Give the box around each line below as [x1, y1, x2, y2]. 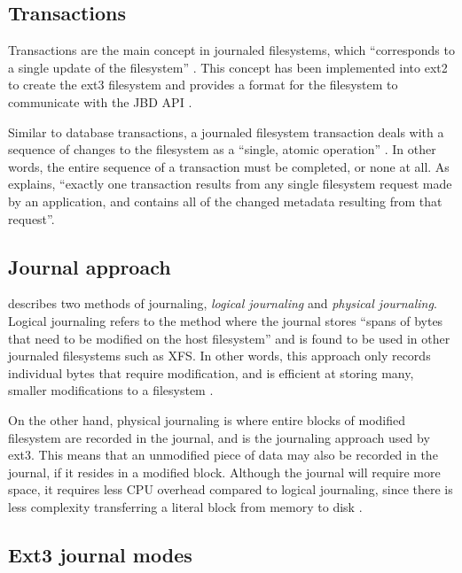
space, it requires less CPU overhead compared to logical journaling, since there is [8, 480, 453, 499]
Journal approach [8, 252, 171, 280]
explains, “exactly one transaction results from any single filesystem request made [8, 174, 452, 193]
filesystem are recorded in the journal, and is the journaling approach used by [8, 428, 430, 446]
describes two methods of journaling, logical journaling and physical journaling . [8, 294, 437, 313]
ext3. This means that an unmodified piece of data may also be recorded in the [8, 445, 438, 464]
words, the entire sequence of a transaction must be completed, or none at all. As [8, 157, 450, 175]
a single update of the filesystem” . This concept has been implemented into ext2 [8, 58, 448, 76]
